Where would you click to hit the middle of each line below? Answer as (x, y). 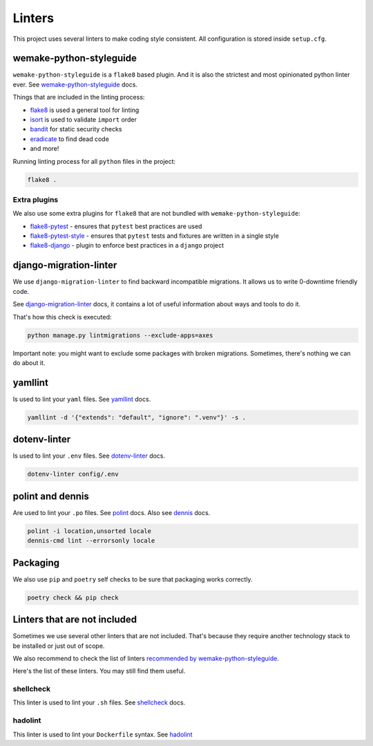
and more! (45, 149)
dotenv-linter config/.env (73, 474)
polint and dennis (51, 496)
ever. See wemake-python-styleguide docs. (75, 84)
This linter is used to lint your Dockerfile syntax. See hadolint (103, 734)
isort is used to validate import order (84, 120)
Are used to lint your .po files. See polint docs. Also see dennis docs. (112, 512)
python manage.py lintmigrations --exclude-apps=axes (120, 335)
